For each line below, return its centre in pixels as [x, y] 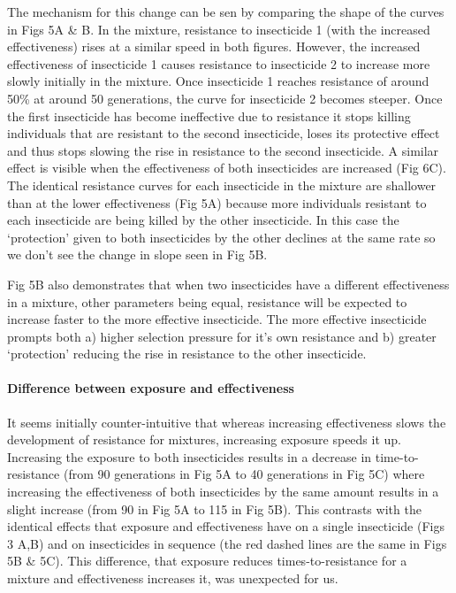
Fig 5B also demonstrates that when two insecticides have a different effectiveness [228, 284]
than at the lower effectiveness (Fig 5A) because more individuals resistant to [217, 202]
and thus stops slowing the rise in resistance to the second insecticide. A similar [223, 150]
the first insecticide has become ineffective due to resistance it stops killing [209, 116]
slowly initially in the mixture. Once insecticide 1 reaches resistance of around [218, 81]
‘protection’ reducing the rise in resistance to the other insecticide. [187, 354]
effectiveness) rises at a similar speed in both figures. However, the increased [214, 46]
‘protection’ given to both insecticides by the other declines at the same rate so [221, 237]
